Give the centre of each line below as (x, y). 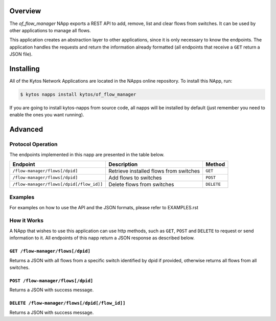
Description (123, 164)
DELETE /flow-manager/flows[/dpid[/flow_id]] (67, 303)
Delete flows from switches (141, 184)
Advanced (26, 129)
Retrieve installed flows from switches (154, 171)
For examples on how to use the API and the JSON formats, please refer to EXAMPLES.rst (104, 207)
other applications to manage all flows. (50, 30)
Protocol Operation (33, 144)
